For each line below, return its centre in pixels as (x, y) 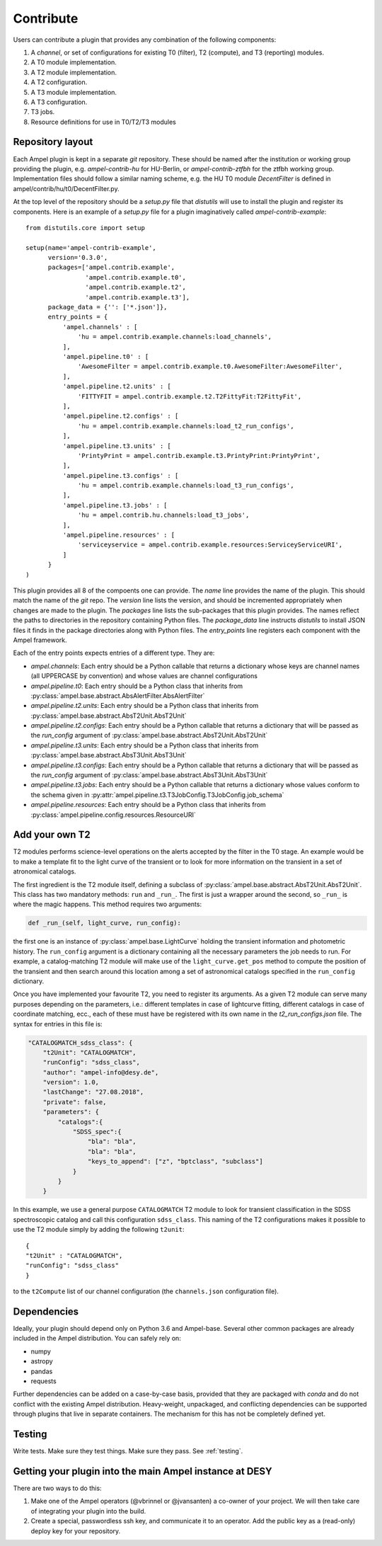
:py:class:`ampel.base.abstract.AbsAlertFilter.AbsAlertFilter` (118, 695)
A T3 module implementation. (74, 92)
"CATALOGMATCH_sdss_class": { (80, 1043)
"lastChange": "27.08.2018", (93, 1092)
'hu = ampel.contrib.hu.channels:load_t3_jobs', (164, 515)
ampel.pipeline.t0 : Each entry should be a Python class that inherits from (137, 686)
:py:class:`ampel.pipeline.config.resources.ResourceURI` (113, 815)
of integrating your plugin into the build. (88, 1511)
